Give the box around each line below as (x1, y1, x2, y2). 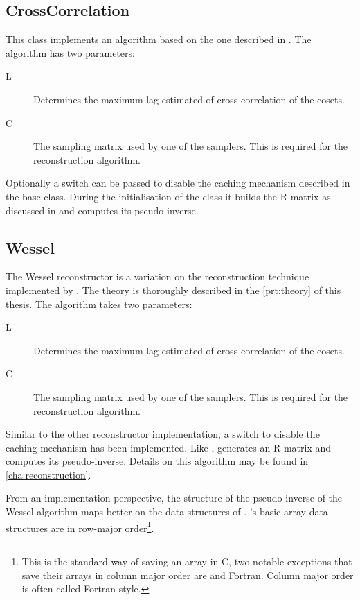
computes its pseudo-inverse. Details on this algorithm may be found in (6, 454, 309, 468)
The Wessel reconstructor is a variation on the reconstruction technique (6, 269, 309, 284)
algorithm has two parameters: (6, 45, 135, 60)
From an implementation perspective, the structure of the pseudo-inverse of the (6, 490, 343, 505)
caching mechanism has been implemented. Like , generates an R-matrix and (6, 440, 332, 454)
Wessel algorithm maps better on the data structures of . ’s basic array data (6, 504, 328, 519)
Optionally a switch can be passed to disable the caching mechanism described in (6, 175, 350, 190)
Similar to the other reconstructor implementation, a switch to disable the (6, 427, 320, 441)
